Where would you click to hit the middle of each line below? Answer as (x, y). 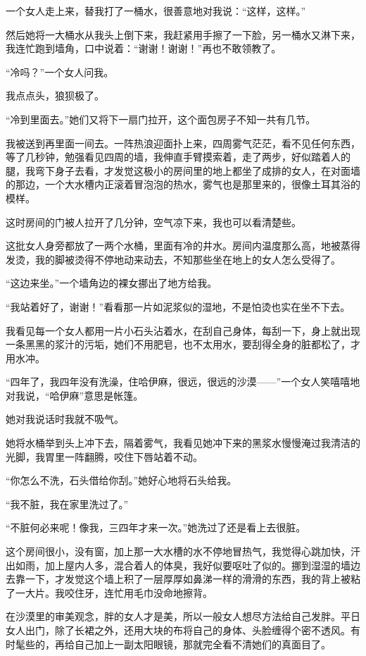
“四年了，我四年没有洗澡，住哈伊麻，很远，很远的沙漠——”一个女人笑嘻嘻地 (183, 382)
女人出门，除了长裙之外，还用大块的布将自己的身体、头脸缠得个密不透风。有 (183, 630)
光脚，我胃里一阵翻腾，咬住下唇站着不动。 (104, 456)
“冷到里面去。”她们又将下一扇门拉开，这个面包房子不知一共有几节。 (161, 119)
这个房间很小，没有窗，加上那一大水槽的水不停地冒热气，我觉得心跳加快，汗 (183, 551)
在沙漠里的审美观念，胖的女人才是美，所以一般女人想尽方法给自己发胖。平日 (183, 616)
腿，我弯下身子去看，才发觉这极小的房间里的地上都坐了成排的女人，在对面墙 (183, 170)
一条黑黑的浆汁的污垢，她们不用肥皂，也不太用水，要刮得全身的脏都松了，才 (183, 344)
